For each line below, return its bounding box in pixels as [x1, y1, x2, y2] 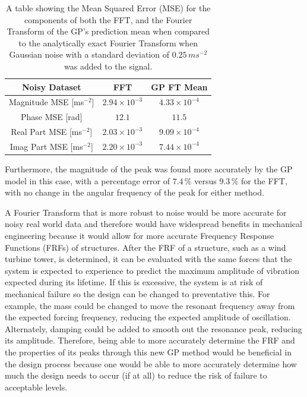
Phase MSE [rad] [20, 111, 83, 123]
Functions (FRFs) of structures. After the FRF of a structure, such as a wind [5, 241, 286, 253]
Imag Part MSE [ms [10, 140, 83, 152]
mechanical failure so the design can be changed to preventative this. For [5, 287, 270, 300]
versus [194, 174, 217, 187]
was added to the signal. [64, 59, 153, 72]
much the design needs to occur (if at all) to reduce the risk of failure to [5, 369, 267, 382]
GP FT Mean [151, 80, 208, 93]
